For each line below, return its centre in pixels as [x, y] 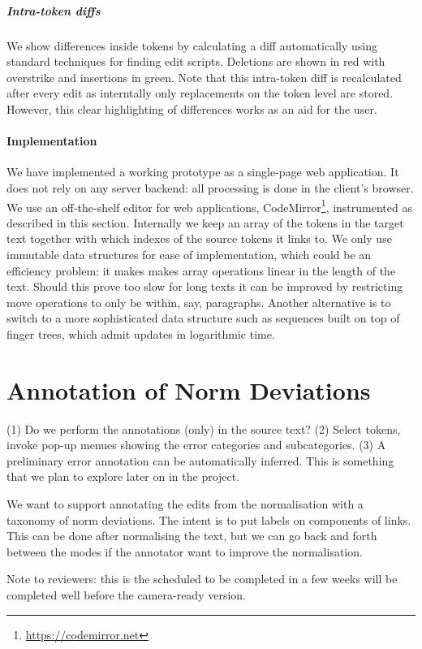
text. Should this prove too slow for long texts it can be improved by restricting [205, 286]
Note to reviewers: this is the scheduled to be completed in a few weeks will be [202, 579]
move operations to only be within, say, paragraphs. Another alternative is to [199, 302]
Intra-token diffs [54, 10]
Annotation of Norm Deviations [189, 389]
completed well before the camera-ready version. [126, 594]
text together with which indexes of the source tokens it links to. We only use [199, 238]
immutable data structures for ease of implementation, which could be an [189, 254]
